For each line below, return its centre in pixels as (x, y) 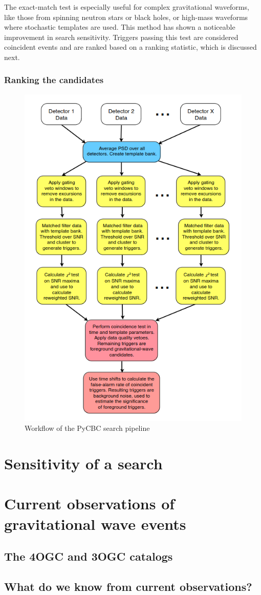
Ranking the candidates (54, 80)
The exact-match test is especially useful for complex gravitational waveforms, (127, 7)
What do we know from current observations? (128, 586)
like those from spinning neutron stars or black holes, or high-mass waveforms (126, 17)
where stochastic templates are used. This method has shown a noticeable (120, 27)
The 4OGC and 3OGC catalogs (89, 556)
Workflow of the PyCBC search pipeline (87, 428)
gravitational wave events (95, 523)
